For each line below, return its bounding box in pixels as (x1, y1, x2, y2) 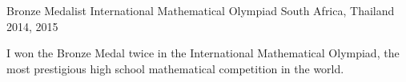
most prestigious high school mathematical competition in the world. (6, 60, 344, 76)
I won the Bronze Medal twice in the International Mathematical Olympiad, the (6, 45, 400, 61)
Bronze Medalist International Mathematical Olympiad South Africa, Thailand (6, 2, 395, 18)
